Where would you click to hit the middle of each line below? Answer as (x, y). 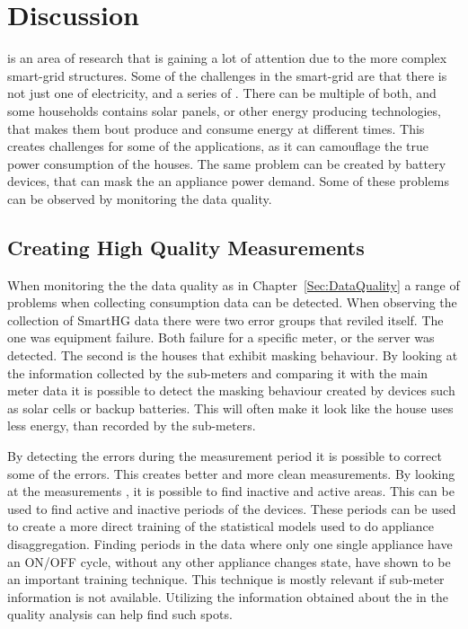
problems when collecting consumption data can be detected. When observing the (232, 302)
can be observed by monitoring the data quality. (140, 198)
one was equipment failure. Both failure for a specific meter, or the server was (221, 337)
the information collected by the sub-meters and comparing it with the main (218, 372)
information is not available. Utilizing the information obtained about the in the (228, 596)
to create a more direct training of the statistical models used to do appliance (221, 526)
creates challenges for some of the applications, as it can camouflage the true (218, 146)
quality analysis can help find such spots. (120, 614)
